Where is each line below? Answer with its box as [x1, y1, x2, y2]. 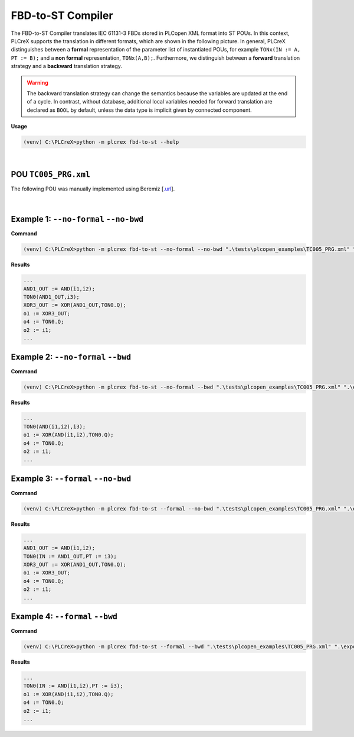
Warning [27, 79, 48, 86]
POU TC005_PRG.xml [11, 169, 91, 179]
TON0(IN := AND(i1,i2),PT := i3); [23, 683, 123, 689]
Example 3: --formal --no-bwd [11, 473, 132, 483]
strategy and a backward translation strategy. [11, 63, 122, 70]
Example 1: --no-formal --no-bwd [11, 214, 144, 224]
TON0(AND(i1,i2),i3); [23, 423, 86, 430]
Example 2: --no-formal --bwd [11, 352, 132, 362]
